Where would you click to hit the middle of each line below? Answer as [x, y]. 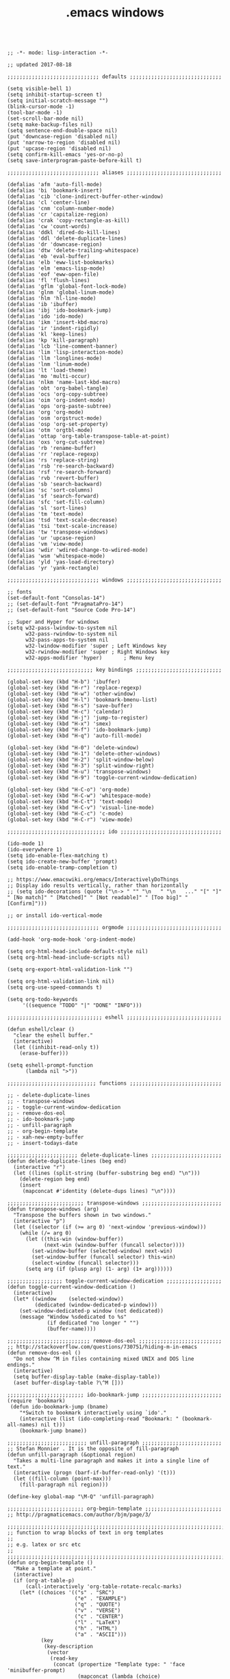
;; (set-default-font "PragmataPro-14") [66, 604]
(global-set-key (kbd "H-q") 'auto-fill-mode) [75, 736]
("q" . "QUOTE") [98, 1605]
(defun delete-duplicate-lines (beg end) [67, 1161]
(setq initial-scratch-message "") [58, 101]
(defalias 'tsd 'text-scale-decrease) [62, 520]
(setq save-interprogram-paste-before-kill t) [75, 161]
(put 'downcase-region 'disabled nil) [62, 137]
